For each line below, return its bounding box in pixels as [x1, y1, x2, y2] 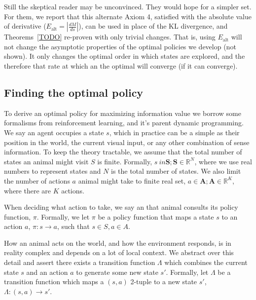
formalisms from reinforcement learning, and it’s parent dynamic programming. [4, 117, 244, 128]
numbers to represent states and [4, 166, 101, 176]
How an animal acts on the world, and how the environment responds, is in [4, 237, 231, 248]
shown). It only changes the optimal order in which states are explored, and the [4, 51, 245, 61]
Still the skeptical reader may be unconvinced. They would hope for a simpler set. [4, 1, 252, 11]
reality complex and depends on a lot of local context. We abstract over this [4, 247, 234, 258]
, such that [57, 221, 90, 231]
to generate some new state [76, 266, 158, 277]
